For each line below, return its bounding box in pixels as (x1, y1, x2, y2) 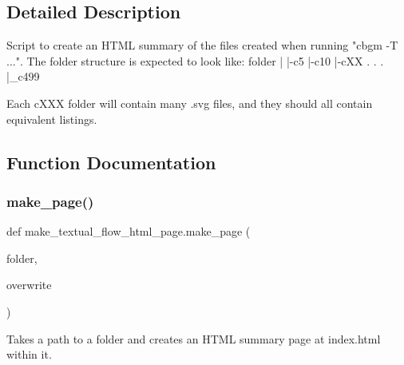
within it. (6, 346, 52, 363)
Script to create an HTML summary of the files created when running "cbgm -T (6, 37, 398, 54)
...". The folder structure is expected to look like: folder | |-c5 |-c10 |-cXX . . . (6, 52, 384, 69)
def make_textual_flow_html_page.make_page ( (6, 223, 251, 240)
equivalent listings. (6, 110, 97, 127)
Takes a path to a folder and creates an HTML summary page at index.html (6, 330, 381, 347)
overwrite (6, 276, 52, 293)
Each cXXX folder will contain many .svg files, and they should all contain (6, 94, 373, 111)
